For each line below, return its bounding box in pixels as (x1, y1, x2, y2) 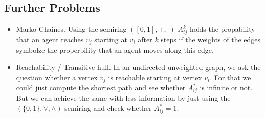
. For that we (210, 72, 251, 82)
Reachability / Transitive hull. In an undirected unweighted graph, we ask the (16, 61, 261, 72)
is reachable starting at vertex (108, 72, 202, 82)
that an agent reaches (16, 34, 84, 44)
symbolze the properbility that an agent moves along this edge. (16, 44, 214, 55)
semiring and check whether (64, 103, 152, 113)
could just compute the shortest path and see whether (16, 82, 186, 93)
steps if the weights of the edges (161, 34, 261, 44)
